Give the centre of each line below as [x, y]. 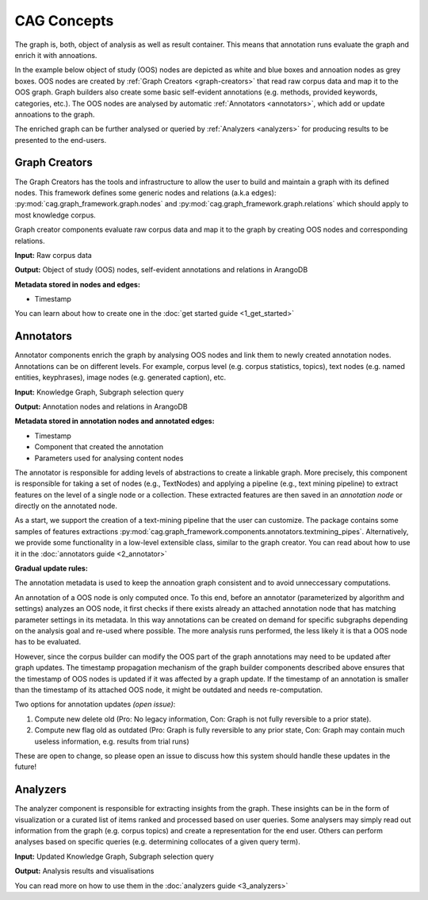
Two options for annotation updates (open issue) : [95, 704]
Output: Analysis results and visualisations [84, 871]
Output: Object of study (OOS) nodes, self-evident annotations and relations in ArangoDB [161, 270]
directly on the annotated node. [66, 506]
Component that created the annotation [99, 447]
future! [26, 767]
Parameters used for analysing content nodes [109, 458]
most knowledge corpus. [55, 215]
